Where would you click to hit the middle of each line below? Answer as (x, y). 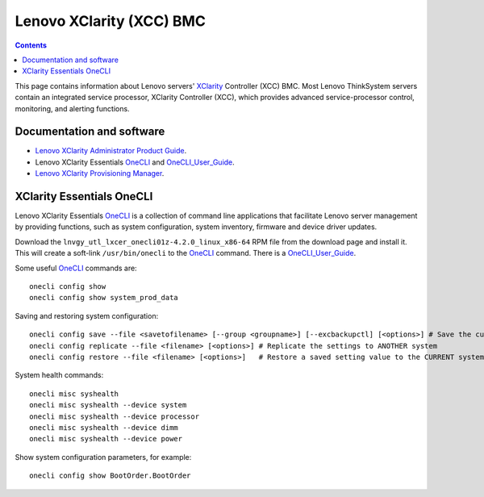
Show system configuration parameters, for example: (103, 457)
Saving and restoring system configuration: (87, 315)
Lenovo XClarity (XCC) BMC (110, 21)
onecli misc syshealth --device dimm (104, 427)
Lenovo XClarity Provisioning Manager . (100, 173)
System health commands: (59, 375)
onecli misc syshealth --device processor (115, 416)
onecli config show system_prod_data (104, 298)
